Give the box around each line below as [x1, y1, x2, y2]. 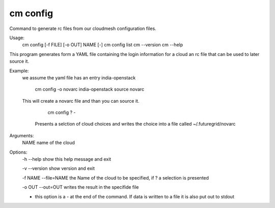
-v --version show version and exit [22, 165, 95, 171]
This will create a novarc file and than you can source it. [22, 98, 140, 104]
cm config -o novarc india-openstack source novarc [35, 86, 145, 93]
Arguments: [9, 132, 34, 138]
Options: [9, 149, 28, 155]
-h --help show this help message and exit [22, 156, 112, 162]
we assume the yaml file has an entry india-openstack [22, 74, 136, 81]
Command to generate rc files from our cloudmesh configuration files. [9, 25, 156, 32]
